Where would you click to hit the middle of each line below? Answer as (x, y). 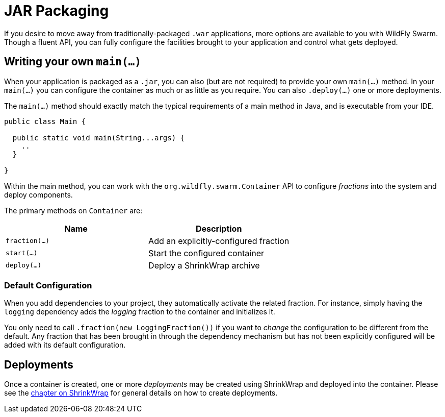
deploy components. (38, 194)
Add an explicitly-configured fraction (219, 241)
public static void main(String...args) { (99, 138)
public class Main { (45, 121)
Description (219, 228)
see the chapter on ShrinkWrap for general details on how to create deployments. (141, 393)
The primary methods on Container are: (73, 210)
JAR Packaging (57, 11)
